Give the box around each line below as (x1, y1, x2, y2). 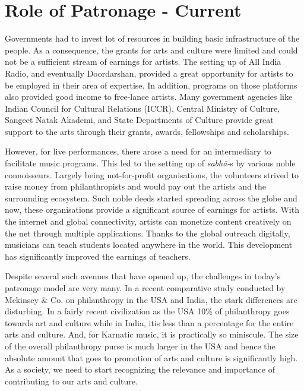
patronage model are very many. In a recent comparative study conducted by (5, 282, 286, 294)
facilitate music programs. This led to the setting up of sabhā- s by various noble (5, 157, 296, 169)
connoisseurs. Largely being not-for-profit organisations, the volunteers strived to (5, 168, 299, 181)
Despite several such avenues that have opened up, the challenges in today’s (5, 270, 281, 282)
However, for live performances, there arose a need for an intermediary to (5, 145, 271, 157)
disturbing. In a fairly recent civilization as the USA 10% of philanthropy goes (5, 305, 290, 317)
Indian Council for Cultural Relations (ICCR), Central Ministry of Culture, (5, 102, 280, 114)
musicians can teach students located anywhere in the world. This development (5, 238, 293, 251)
